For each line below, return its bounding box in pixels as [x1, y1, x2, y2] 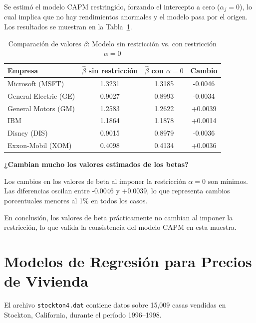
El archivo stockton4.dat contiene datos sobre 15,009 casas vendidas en [4, 300, 226, 310]
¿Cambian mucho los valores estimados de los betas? [4, 159, 189, 169]
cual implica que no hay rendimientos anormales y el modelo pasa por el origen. [4, 11, 248, 22]
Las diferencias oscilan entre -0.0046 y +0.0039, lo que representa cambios [4, 185, 230, 196]
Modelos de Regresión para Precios [4, 251, 252, 271]
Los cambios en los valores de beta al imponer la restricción [4, 175, 186, 186]
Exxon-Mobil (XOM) [7, 140, 72, 151]
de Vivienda [4, 271, 88, 291]
